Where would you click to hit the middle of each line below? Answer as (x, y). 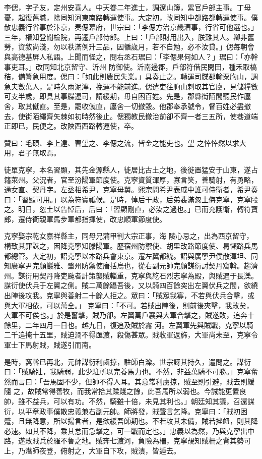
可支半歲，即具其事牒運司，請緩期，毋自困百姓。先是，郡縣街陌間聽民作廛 (127, 96)
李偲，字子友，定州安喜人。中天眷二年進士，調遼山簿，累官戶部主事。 (120, 7)
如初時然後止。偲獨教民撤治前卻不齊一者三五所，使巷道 (159, 116)
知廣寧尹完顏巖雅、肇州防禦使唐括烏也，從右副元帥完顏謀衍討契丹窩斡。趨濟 (131, 266)
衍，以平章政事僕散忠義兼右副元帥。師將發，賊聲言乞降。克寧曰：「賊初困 (126, 411)
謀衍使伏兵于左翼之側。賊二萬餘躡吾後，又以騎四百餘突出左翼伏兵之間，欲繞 (131, 285)
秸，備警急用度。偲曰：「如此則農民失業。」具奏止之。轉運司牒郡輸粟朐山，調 (131, 76)
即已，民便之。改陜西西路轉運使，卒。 (74, 126)
